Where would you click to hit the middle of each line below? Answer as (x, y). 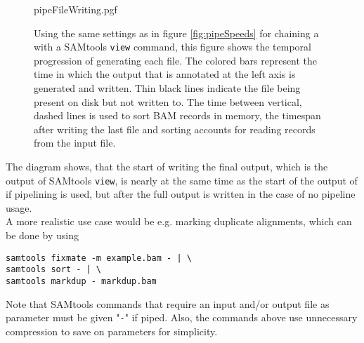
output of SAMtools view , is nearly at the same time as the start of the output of (182, 180)
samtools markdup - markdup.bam (81, 281)
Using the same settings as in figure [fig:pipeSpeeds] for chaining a (176, 33)
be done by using (42, 235)
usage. (19, 207)
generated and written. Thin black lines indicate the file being (167, 88)
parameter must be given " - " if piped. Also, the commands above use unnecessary (182, 317)
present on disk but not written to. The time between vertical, (168, 101)
